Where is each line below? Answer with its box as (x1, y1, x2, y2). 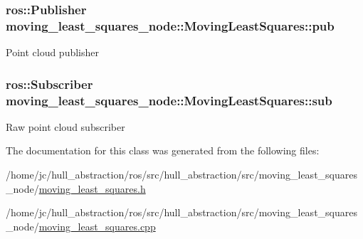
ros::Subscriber (6, 75, 93, 92)
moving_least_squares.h (38, 181, 146, 196)
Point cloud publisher (6, 45, 100, 60)
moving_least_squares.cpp (38, 218, 156, 233)
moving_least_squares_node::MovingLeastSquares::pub (6, 16, 335, 34)
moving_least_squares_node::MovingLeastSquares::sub (6, 91, 332, 109)
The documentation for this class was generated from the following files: (6, 143, 320, 158)
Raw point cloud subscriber (6, 119, 125, 134)
